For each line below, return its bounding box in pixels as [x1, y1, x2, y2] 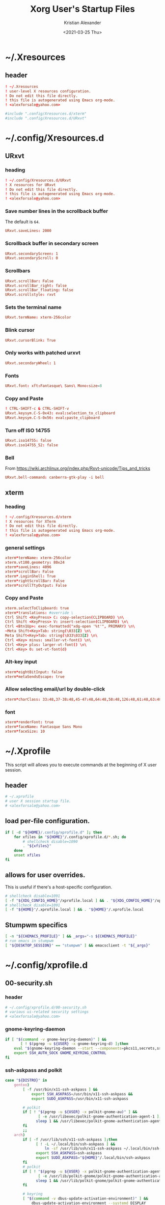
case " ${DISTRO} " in [5, 1078, 48, 1083]
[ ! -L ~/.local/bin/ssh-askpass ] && [36, 1142, 115, 1147]
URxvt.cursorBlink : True [5, 338, 56, 343]
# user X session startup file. [5, 799, 71, 804]
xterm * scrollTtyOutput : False [5, 583, 67, 588]
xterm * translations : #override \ [5, 610, 74, 615]
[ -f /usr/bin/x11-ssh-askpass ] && [23, 1087, 98, 1092]
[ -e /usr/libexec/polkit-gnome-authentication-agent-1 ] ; [38, 1114, 162, 1119]
